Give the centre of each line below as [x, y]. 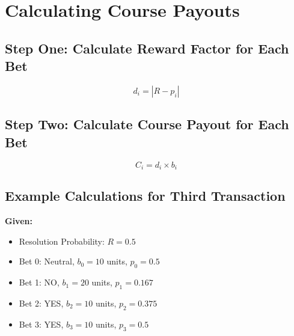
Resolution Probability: [62, 241]
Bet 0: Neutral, [47, 261]
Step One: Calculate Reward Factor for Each [147, 48]
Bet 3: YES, [41, 324]
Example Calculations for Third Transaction [145, 196]
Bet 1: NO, [39, 282]
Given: [19, 221]
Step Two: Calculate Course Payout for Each [147, 124]
